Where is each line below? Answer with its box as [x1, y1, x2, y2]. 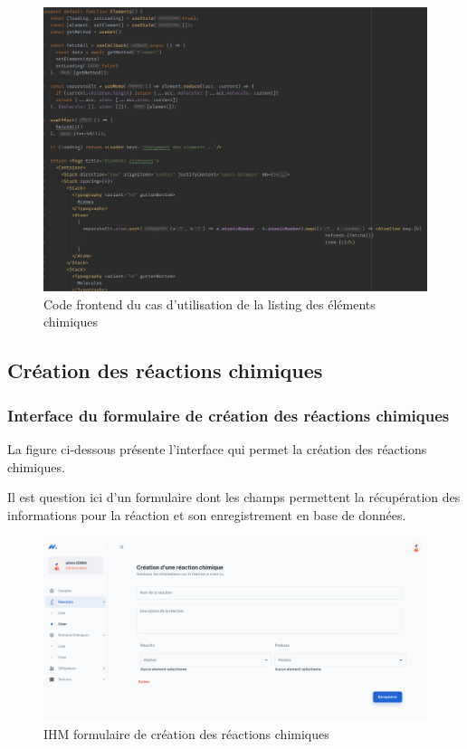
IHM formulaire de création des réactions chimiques [43, 724, 329, 743]
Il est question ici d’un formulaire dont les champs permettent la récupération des [7, 488, 461, 507]
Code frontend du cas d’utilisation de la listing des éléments [43, 294, 376, 313]
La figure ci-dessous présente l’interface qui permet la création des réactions [7, 440, 427, 459]
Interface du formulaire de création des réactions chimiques [7, 403, 450, 426]
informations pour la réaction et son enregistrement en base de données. [7, 505, 406, 524]
